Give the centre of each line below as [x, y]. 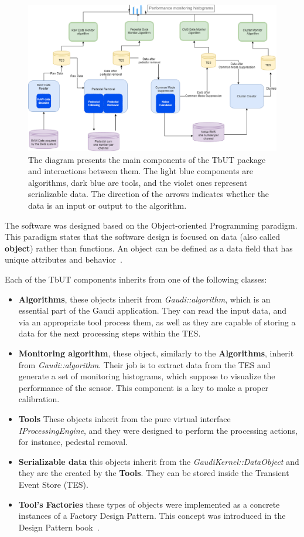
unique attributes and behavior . [64, 259]
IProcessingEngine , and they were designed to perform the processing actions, [158, 430]
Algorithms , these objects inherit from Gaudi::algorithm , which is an [144, 299]
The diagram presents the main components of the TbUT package [147, 159]
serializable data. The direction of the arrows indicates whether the [149, 194]
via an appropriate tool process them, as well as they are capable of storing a [157, 322]
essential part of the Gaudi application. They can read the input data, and [153, 310]
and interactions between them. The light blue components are [141, 171]
